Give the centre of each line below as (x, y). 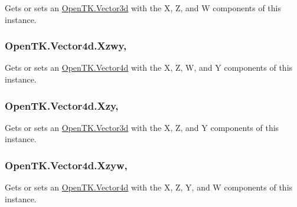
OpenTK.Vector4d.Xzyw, (66, 165)
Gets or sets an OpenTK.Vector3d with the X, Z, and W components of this (143, 8)
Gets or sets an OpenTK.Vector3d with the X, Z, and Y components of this (142, 127)
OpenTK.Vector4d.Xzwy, (66, 46)
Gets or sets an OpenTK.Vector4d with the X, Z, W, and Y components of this (149, 68)
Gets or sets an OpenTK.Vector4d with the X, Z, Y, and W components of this (149, 187)
